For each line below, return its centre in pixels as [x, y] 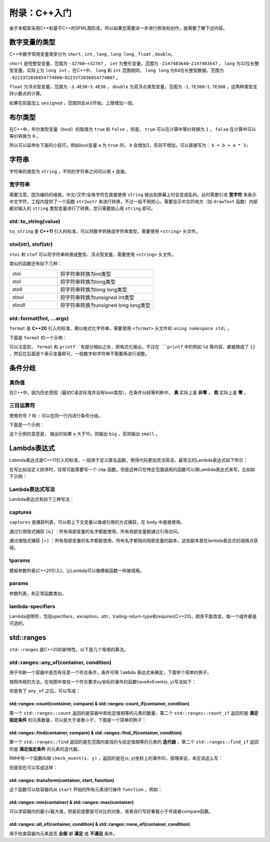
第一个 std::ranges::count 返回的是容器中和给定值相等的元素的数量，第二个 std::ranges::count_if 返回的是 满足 [134, 713]
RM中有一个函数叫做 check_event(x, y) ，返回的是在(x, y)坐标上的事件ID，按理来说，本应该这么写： [116, 758]
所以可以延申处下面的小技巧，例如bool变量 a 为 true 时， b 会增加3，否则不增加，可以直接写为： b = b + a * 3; [129, 145]
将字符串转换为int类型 [86, 274]
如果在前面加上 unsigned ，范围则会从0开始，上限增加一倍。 [73, 103]
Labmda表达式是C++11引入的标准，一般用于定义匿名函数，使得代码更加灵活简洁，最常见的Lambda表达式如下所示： [128, 460]
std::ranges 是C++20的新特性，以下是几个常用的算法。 [69, 650]
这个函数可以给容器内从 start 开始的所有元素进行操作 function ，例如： [86, 789]
